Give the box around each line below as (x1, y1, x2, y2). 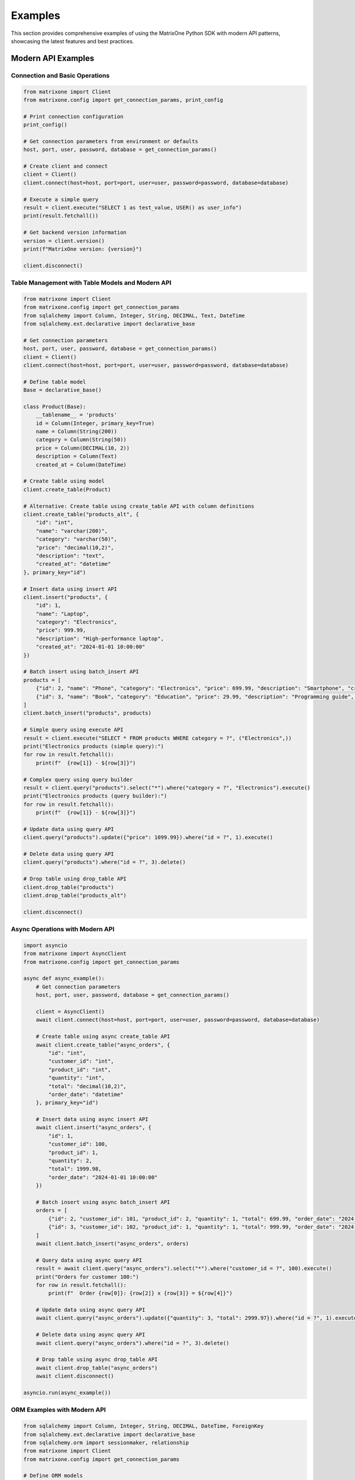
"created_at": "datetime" (35, 561, 111, 568)
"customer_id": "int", (48, 1058, 115, 1065)
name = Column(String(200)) (35, 428, 118, 435)
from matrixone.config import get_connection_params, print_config (23, 96, 224, 103)
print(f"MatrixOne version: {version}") (23, 246, 142, 252)
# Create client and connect (23, 163, 108, 170)
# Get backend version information (23, 229, 127, 236)
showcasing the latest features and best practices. (11, 37, 134, 44)
